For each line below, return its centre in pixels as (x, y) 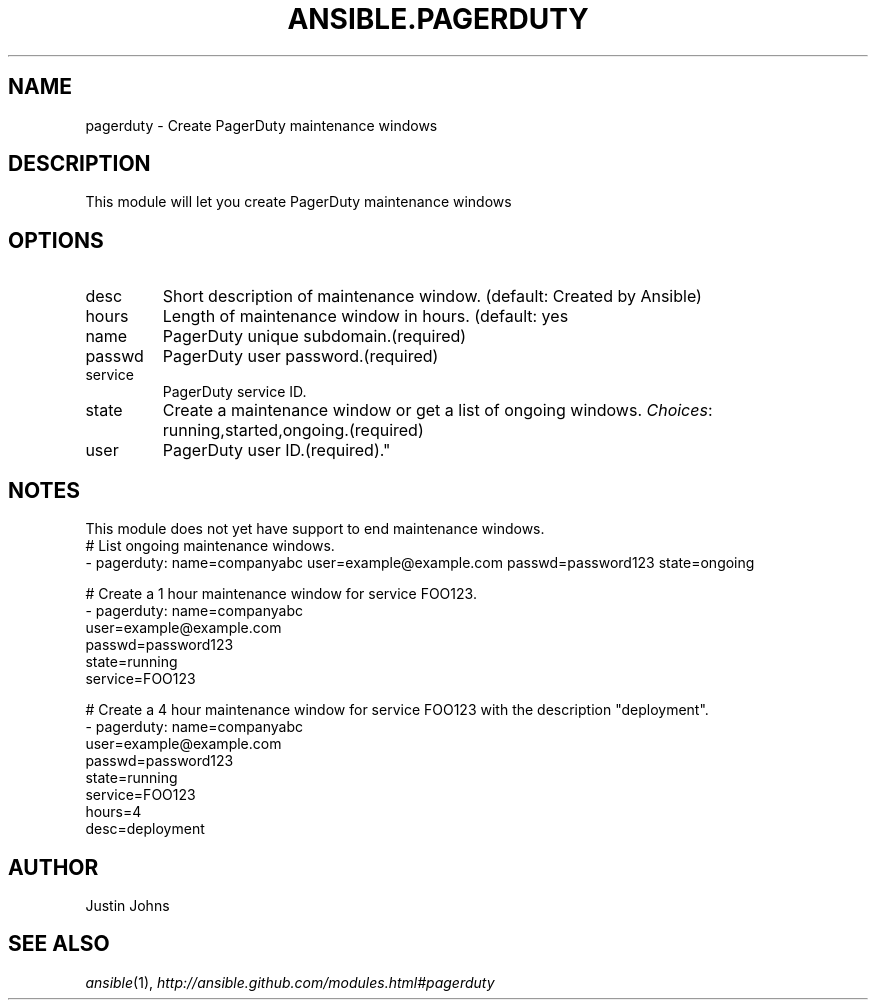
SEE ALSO (59, 944)
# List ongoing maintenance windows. (210, 546)
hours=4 (113, 812)
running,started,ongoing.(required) (293, 430)
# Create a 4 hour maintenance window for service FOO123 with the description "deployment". (397, 710)
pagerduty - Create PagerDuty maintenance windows (261, 125)
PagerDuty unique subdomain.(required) (314, 336)
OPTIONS (56, 240)
